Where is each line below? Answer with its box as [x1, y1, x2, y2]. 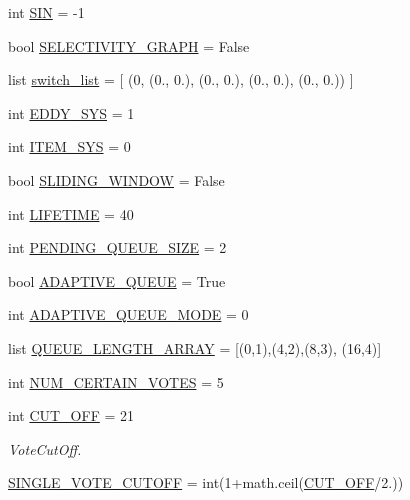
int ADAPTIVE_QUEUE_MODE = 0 [8, 304, 249, 325]
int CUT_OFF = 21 [8, 405, 135, 426]
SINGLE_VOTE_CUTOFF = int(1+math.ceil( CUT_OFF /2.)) [8, 472, 404, 493]
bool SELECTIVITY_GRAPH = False [8, 35, 250, 56]
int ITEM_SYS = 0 [8, 136, 131, 157]
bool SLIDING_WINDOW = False [8, 169, 225, 190]
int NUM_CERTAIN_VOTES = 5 [8, 371, 224, 392]
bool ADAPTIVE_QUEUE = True [8, 270, 226, 291]
